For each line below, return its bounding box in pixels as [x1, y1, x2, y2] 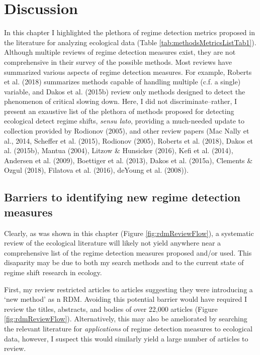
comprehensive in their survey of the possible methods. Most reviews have [4, 56, 232, 67]
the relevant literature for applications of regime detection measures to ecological [4, 323, 252, 333]
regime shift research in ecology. [4, 267, 102, 277]
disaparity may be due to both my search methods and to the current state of [4, 257, 244, 268]
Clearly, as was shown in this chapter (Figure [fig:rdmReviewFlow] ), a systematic [4, 227, 254, 238]
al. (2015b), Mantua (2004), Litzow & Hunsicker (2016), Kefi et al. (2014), [4, 145, 233, 156]
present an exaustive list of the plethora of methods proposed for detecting [4, 105, 234, 116]
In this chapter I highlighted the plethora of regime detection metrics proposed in [4, 27, 255, 38]
